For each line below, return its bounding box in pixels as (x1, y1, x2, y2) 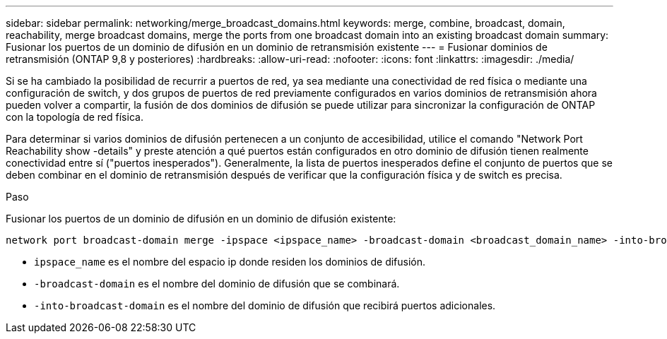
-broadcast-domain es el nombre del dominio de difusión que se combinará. (34, 278, 400, 290)
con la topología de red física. (6, 111, 143, 123)
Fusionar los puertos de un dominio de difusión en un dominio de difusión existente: (6, 213, 396, 225)
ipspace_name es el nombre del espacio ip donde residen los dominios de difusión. (34, 256, 426, 268)
